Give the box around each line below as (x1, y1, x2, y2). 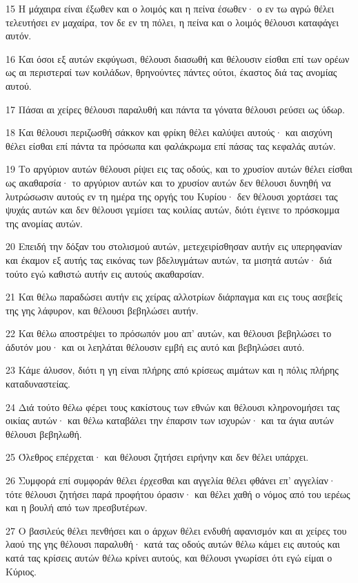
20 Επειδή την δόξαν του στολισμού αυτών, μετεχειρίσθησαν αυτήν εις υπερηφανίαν (6, 239, 342, 254)
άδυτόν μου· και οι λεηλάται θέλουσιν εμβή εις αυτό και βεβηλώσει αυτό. (6, 339, 305, 354)
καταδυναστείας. (6, 376, 71, 391)
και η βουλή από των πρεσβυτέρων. (6, 500, 148, 515)
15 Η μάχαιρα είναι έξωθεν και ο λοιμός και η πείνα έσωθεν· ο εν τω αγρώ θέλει (6, 1, 335, 15)
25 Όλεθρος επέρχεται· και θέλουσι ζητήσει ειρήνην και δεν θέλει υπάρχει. (6, 450, 309, 464)
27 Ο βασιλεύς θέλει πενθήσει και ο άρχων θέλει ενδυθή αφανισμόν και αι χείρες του (6, 523, 347, 537)
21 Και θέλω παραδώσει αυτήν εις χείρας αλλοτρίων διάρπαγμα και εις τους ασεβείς (6, 289, 343, 304)
